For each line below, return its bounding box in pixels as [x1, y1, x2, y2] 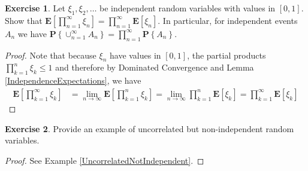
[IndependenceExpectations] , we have [5, 74, 141, 87]
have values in [109, 48, 161, 61]
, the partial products [187, 48, 266, 61]
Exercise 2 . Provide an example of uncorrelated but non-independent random [5, 122, 294, 135]
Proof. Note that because [5, 48, 96, 61]
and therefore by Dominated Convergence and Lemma [55, 61, 254, 74]
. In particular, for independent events [158, 14, 298, 26]
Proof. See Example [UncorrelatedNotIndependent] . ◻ [5, 154, 204, 166]
